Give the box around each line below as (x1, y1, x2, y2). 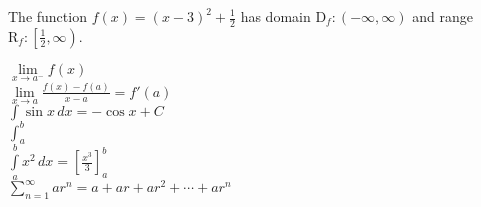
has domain (240, 6, 311, 26)
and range (412, 6, 473, 26)
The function (8, 6, 87, 26)
